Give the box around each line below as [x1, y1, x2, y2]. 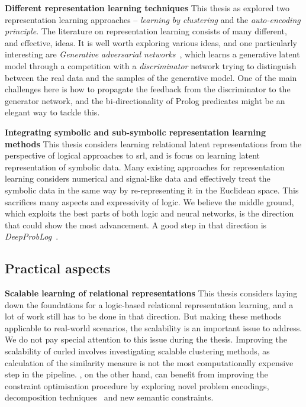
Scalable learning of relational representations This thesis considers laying [5, 287, 298, 299]
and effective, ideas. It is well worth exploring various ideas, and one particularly [5, 36, 298, 49]
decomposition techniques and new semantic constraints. [5, 391, 214, 403]
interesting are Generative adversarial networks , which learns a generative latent [5, 48, 300, 60]
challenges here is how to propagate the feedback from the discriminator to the [5, 83, 291, 95]
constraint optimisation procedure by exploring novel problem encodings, [5, 379, 269, 392]
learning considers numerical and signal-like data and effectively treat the [5, 172, 270, 185]
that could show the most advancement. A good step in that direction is [5, 218, 267, 231]
